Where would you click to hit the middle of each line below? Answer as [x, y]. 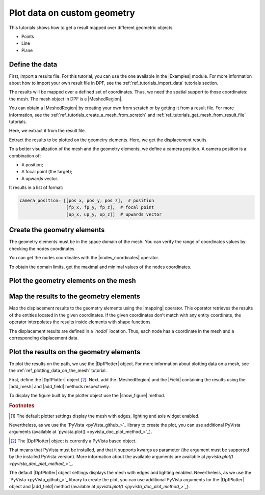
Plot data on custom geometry [72, 13]
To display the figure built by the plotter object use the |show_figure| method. [87, 396]
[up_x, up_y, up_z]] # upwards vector [114, 214]
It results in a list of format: [36, 187]
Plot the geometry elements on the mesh [73, 281]
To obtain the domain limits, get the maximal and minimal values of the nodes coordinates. [100, 267]
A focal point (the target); [47, 172]
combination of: [25, 155]
